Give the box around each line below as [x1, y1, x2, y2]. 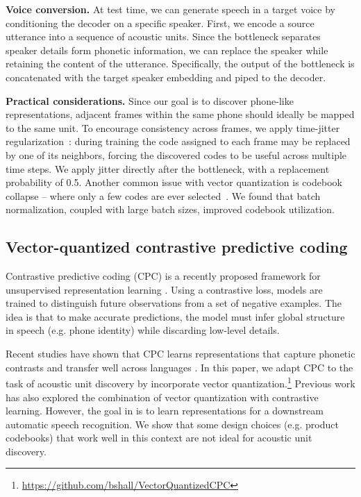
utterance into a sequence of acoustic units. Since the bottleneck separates [6, 29, 321, 44]
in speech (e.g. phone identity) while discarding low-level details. [6, 323, 280, 337]
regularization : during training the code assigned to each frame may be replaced [6, 134, 351, 149]
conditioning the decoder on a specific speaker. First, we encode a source [6, 15, 314, 30]
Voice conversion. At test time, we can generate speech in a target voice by [6, 2, 335, 16]
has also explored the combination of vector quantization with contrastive [6, 389, 319, 404]
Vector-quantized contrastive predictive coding [6, 236, 348, 258]
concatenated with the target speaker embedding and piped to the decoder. [6, 69, 326, 84]
